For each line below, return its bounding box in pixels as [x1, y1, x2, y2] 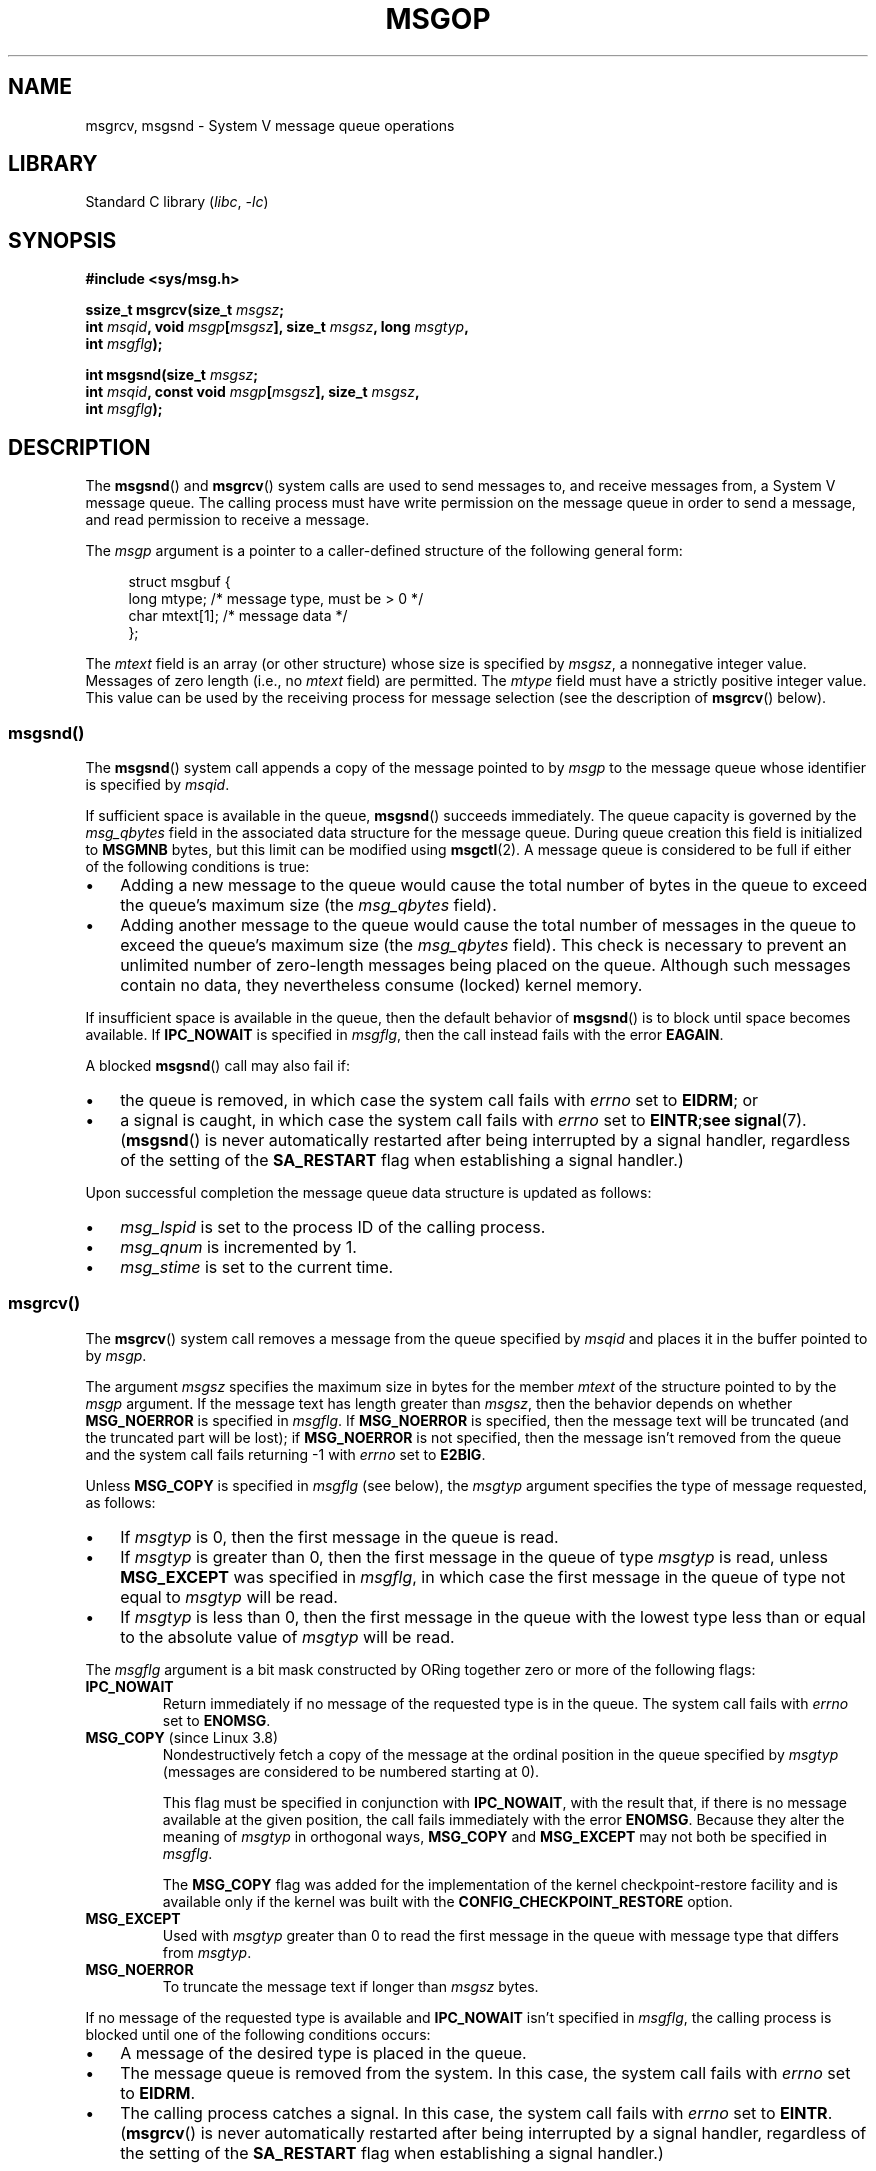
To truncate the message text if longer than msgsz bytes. [162, 1977, 539, 1995]
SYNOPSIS [8, 227, 117, 253]
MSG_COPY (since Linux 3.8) [85, 1728, 279, 1746]
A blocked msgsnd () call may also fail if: [85, 1056, 350, 1074]
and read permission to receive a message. [85, 511, 370, 529]
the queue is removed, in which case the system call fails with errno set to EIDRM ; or [120, 1089, 759, 1110]
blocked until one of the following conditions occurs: [85, 2025, 431, 2043]
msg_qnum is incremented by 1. [120, 1236, 357, 1257]
